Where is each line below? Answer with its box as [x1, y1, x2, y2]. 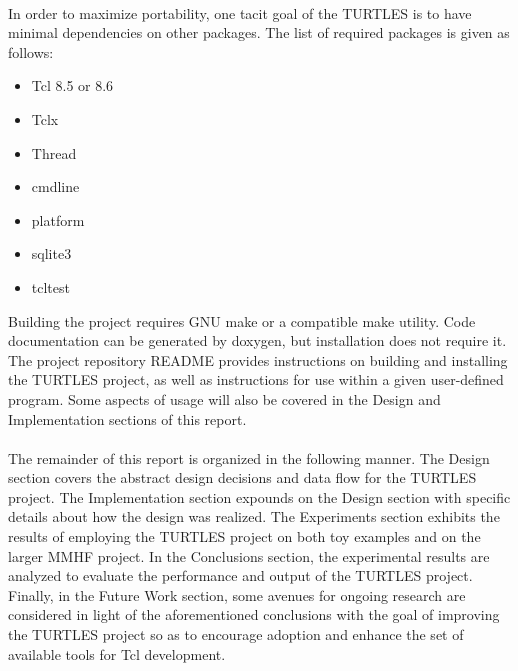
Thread [31, 142, 77, 163]
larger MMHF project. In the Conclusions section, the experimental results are [8, 545, 490, 566]
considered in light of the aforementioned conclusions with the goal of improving [8, 604, 500, 625]
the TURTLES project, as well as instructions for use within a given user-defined [8, 369, 504, 390]
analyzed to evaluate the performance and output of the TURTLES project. [8, 565, 473, 586]
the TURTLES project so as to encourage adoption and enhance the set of [8, 624, 464, 645]
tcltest [31, 276, 70, 297]
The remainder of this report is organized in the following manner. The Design [8, 447, 490, 468]
